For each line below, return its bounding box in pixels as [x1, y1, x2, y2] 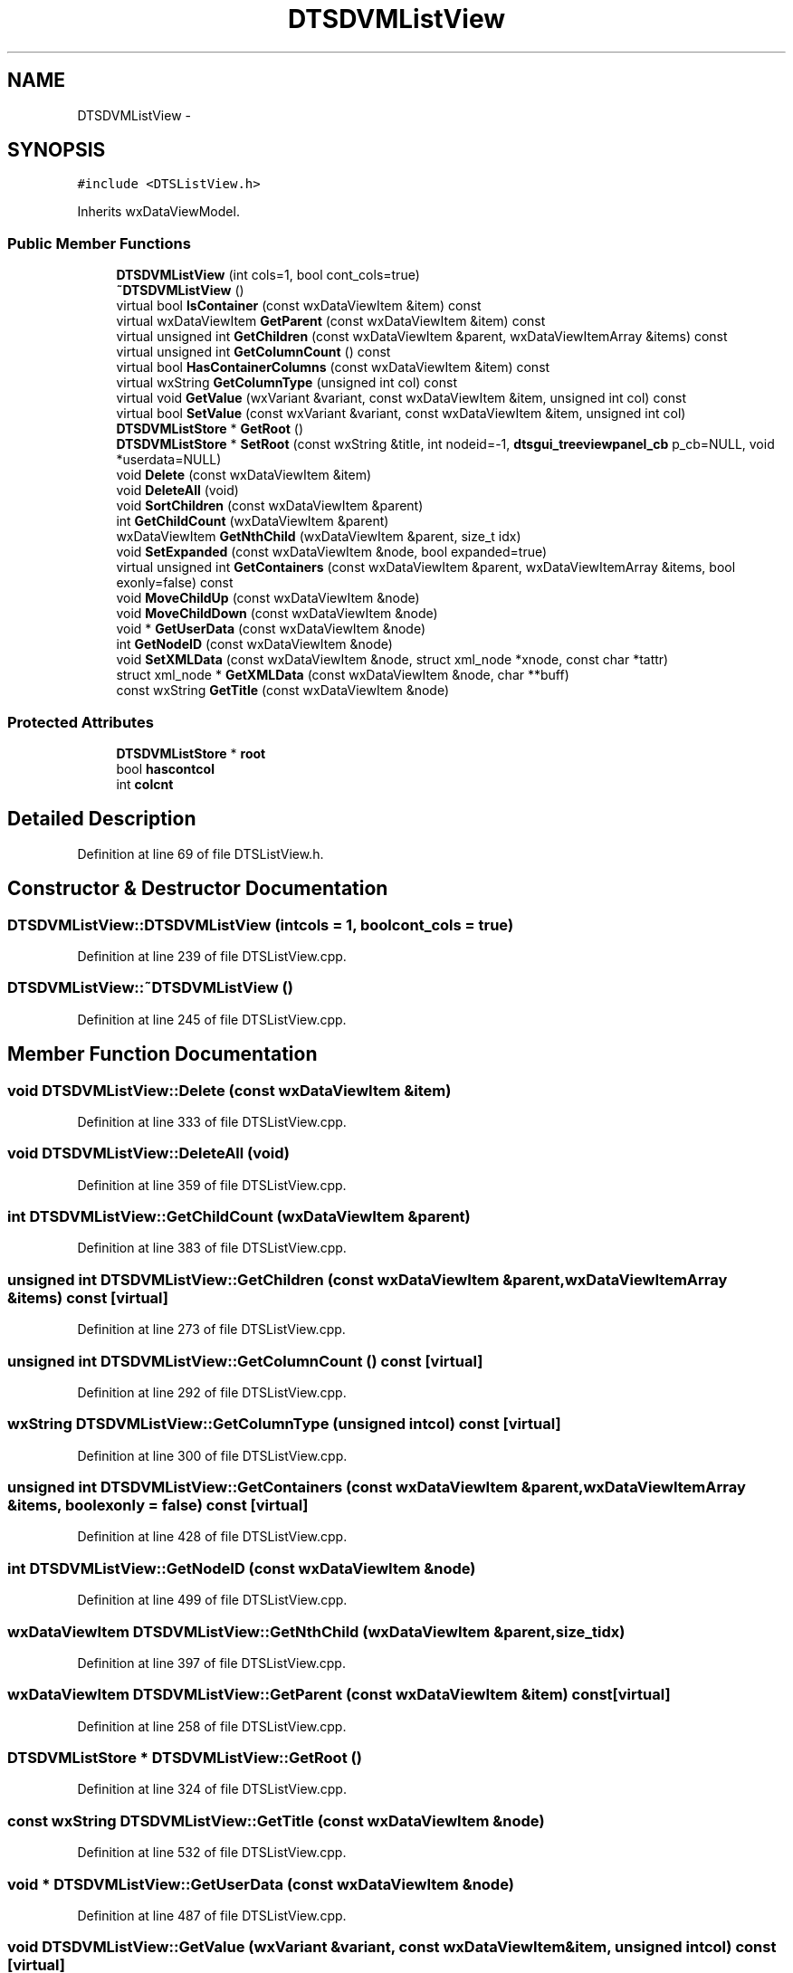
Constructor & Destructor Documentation [7, 877, 388, 901]
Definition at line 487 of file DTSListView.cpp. [77, 1907, 347, 1923]
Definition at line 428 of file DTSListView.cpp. [77, 1529, 348, 1545]
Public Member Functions [7, 234, 191, 253]
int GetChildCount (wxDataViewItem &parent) [116, 513, 389, 529]
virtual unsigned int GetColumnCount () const [116, 344, 391, 360]
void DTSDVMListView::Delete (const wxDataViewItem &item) [7, 1081, 452, 1100]
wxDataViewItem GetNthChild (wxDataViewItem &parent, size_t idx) [116, 529, 521, 545]
